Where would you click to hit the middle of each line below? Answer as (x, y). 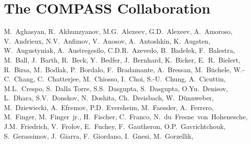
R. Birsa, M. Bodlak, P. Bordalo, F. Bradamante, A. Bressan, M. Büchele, (118, 69)
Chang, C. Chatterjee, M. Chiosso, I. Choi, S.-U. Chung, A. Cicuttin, (120, 79)
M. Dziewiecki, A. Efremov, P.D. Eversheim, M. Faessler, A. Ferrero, (109, 107)
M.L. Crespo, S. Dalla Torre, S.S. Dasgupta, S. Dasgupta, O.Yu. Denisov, (116, 88)
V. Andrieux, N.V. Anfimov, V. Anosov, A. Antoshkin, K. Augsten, (107, 40)
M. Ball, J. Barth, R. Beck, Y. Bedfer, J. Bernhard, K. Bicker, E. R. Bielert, (122, 59)
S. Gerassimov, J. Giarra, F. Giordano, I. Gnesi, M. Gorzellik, (99, 136)
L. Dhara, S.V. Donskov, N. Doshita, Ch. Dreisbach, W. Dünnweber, (109, 98)
